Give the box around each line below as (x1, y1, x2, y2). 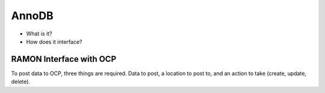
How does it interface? (26, 38, 82, 45)
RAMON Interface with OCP (11, 54, 117, 64)
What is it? (26, 30, 52, 37)
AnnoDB (11, 9, 54, 22)
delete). (11, 78, 30, 85)
